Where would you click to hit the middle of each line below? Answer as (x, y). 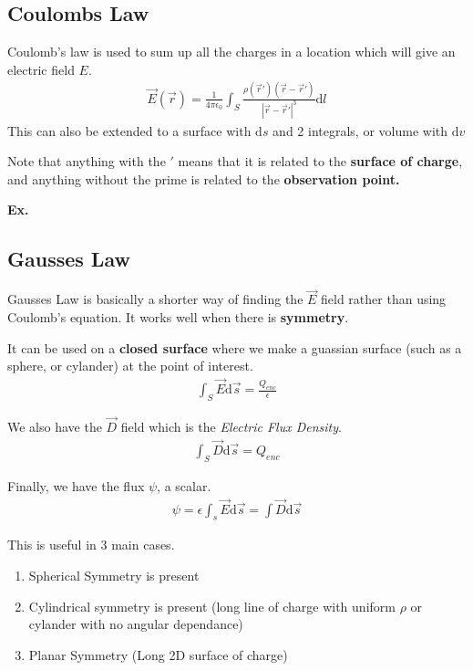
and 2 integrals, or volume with (360, 130)
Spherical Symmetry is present (114, 575)
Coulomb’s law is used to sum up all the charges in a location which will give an (231, 52)
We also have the (55, 427)
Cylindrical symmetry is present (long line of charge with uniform (212, 606)
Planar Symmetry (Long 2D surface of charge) (158, 654)
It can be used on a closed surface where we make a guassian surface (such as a (235, 347)
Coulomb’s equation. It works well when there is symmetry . (178, 317)
